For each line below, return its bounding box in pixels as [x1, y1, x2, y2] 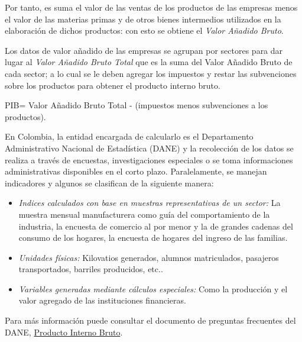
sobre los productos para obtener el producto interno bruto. [5, 79, 220, 91]
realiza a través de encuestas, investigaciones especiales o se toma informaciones [5, 153, 293, 166]
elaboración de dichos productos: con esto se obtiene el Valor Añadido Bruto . [5, 24, 284, 37]
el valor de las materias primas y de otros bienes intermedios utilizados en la [5, 12, 281, 25]
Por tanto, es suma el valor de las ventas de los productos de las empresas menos [5, 1, 298, 13]
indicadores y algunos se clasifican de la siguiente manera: [5, 176, 214, 189]
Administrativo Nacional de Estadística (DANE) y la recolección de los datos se [5, 141, 294, 154]
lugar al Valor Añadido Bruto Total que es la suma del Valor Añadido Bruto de [5, 56, 293, 68]
